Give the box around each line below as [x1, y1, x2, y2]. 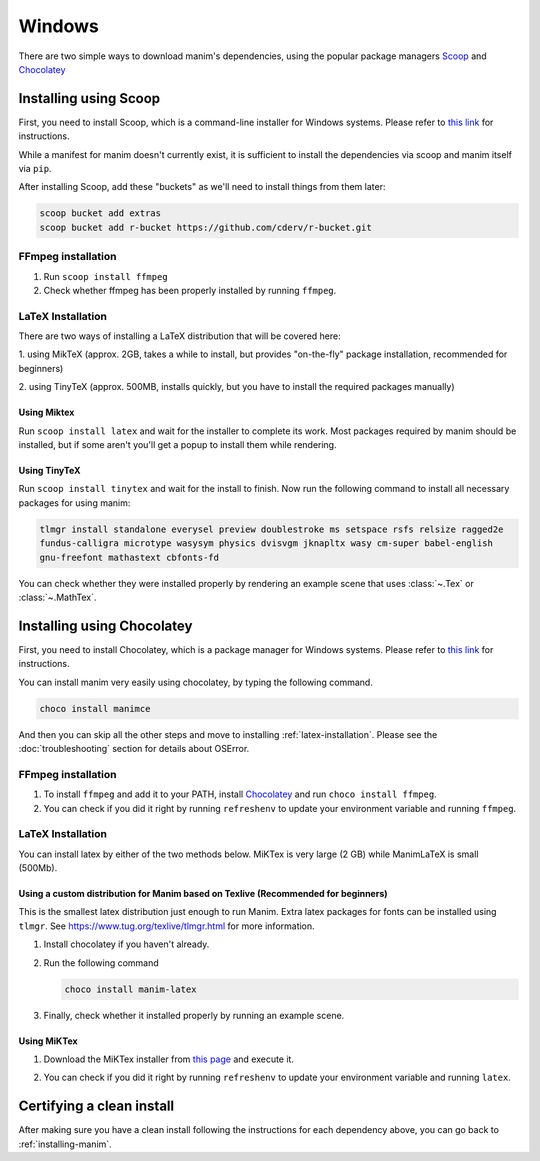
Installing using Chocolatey [18, 617, 193, 634]
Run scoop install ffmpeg [43, 270, 169, 282]
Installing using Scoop [18, 90, 161, 107]
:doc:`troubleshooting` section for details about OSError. [18, 742, 250, 754]
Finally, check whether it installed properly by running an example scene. [43, 1009, 345, 1021]
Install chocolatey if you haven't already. [43, 938, 210, 950]
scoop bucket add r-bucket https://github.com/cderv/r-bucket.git [39, 221, 372, 233]
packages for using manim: [18, 496, 131, 509]
